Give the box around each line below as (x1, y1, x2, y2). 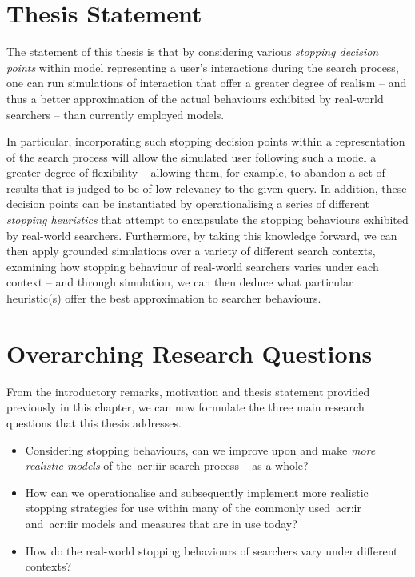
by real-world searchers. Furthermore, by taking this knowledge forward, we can (6, 226, 397, 243)
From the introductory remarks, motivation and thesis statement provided (6, 383, 370, 399)
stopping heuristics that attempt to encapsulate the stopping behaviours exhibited (6, 211, 409, 228)
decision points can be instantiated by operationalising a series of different (6, 195, 370, 212)
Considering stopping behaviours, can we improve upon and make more (25, 441, 376, 458)
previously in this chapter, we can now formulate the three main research (6, 399, 365, 415)
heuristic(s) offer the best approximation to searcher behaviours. (6, 290, 321, 307)
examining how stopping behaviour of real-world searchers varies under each (6, 258, 379, 274)
